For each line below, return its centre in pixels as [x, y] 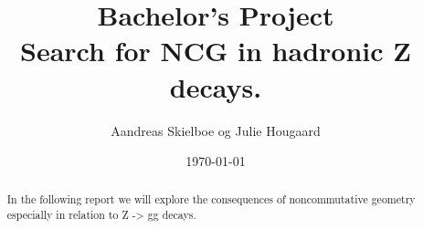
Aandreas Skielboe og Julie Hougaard [216, 130]
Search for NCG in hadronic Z [216, 51]
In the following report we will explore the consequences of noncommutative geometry [211, 199]
